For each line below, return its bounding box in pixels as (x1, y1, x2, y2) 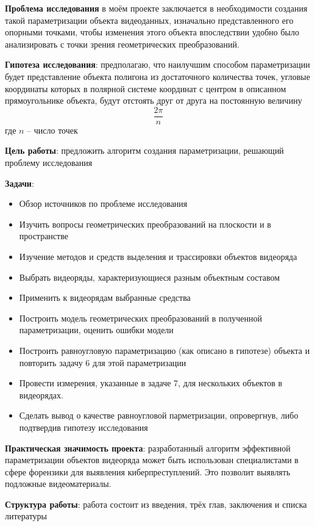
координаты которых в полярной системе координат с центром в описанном (5, 82, 286, 95)
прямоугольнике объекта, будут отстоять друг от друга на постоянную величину (5, 94, 302, 107)
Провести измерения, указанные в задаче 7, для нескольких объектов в (19, 376, 283, 389)
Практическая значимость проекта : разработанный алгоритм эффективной (5, 441, 291, 454)
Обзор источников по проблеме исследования (19, 197, 188, 210)
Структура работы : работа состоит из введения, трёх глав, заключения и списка (5, 497, 307, 510)
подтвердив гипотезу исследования (19, 420, 148, 433)
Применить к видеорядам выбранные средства (19, 291, 191, 304)
